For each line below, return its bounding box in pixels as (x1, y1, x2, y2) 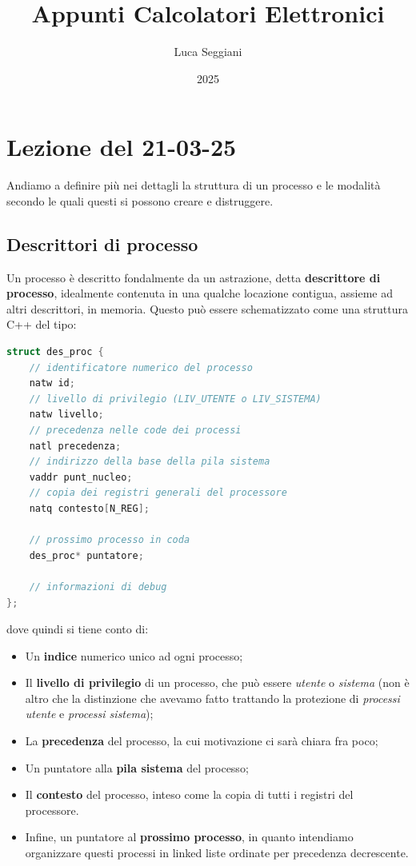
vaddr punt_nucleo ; (29, 471, 133, 483)
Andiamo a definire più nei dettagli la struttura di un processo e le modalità (6, 177, 381, 194)
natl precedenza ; (29, 440, 122, 452)
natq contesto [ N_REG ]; (29, 502, 150, 514)
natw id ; (29, 377, 75, 389)
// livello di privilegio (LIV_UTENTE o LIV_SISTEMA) (29, 393, 322, 405)
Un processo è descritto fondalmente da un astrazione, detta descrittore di (6, 269, 381, 285)
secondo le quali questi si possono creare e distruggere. (6, 192, 274, 209)
